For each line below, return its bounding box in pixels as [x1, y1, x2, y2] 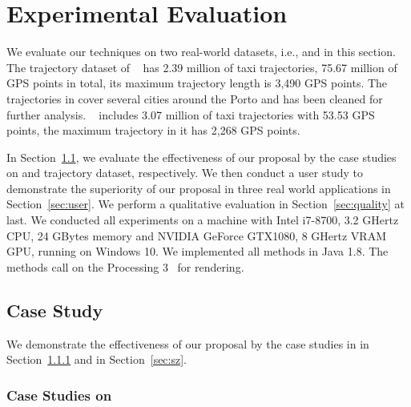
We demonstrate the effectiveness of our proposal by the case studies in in [6, 335, 369, 352]
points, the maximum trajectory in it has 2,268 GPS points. [6, 122, 300, 139]
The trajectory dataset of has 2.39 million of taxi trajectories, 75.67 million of [6, 58, 397, 75]
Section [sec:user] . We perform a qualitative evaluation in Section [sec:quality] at [6, 195, 405, 212]
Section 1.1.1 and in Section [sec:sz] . [6, 351, 187, 368]
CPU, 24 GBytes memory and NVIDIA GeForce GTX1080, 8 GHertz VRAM [6, 227, 387, 244]
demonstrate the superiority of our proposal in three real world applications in [6, 179, 391, 196]
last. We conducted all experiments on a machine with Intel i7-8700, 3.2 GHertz [6, 212, 399, 228]
